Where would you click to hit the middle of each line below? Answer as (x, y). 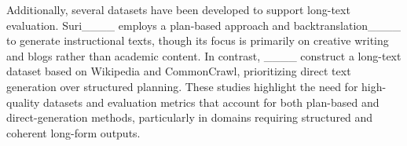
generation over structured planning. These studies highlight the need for (182, 86)
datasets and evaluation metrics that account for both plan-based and (211, 102)
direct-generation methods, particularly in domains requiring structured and (190, 117)
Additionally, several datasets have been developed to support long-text (178, 9)
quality (23, 102)
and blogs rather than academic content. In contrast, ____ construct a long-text (204, 55)
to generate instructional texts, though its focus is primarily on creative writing (198, 40)
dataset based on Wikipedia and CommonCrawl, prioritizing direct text (179, 71)
